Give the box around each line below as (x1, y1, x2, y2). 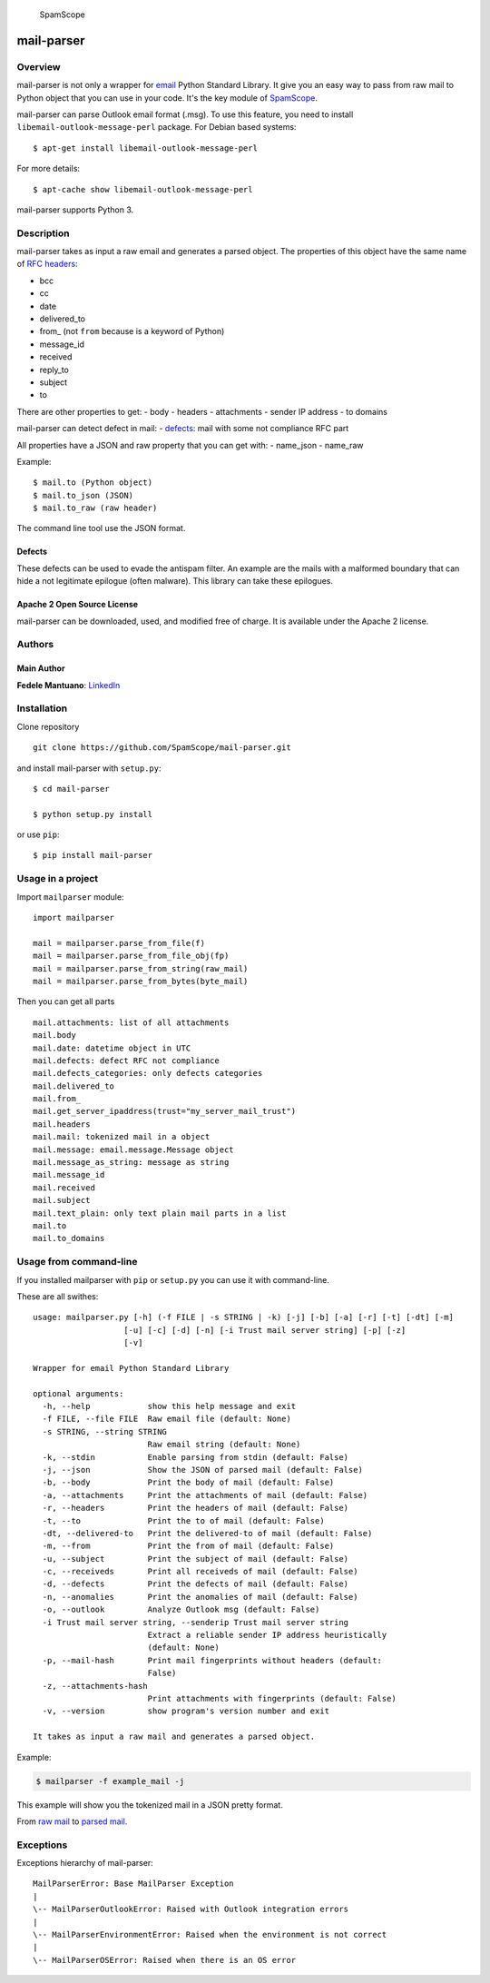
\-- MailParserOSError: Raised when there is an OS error (33, 1955, 297, 1965)
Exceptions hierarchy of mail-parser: (16, 1858, 153, 1869)
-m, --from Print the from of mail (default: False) (42, 1541, 335, 1552)
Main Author (16, 663, 65, 674)
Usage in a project (16, 873, 99, 885)
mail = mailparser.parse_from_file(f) (33, 938, 206, 948)
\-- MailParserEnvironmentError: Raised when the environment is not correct (33, 1929, 387, 1940)
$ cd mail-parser (33, 784, 110, 794)
